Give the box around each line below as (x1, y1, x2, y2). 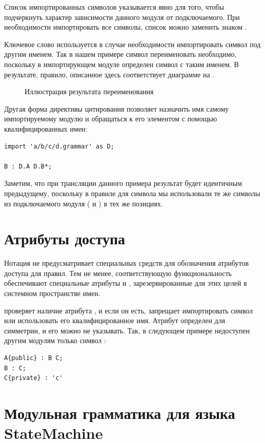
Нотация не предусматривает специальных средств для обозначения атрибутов (4, 258, 249, 268)
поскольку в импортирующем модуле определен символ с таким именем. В (4, 58, 239, 69)
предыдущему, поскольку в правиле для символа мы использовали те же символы (4, 187, 260, 198)
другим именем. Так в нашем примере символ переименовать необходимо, (4, 49, 237, 59)
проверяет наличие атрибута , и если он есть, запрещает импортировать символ (4, 305, 253, 315)
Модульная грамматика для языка (4, 402, 235, 423)
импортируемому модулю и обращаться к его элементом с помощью (4, 113, 217, 124)
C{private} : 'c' (4, 374, 63, 382)
